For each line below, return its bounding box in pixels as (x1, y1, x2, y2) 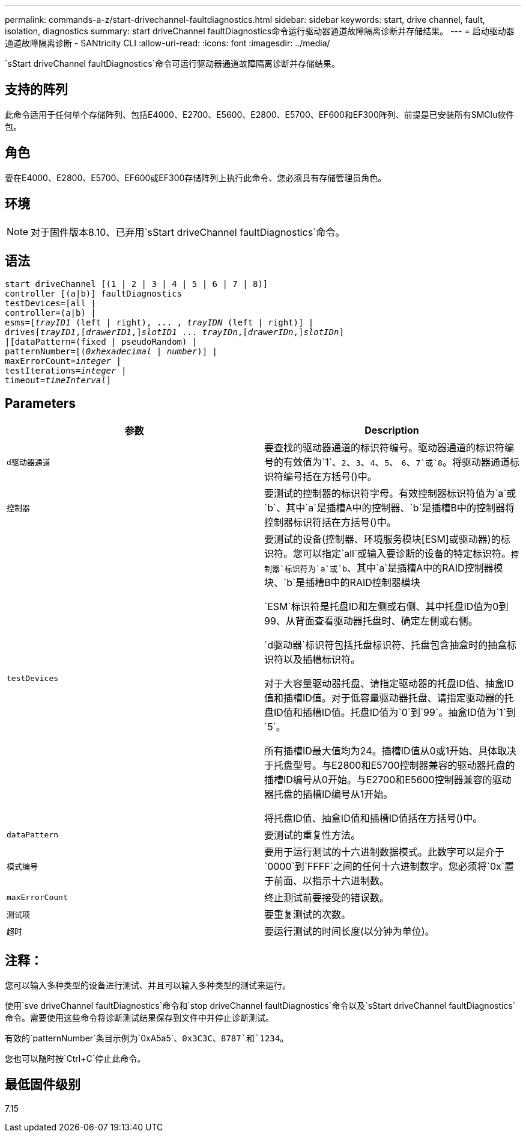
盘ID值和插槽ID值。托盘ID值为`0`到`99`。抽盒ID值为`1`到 (264, 706, 516, 719)
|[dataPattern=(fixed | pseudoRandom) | (5, 337, 198, 347)
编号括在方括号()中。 (283, 470, 377, 483)
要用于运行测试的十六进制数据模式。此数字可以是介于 (264, 846, 505, 858)
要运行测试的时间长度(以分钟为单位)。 (264, 925, 435, 938)
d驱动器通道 (7, 457, 50, 467)
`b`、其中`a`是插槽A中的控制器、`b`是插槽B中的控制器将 (264, 502, 515, 514)
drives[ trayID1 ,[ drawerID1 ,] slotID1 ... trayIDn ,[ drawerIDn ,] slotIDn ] (5, 327, 344, 337)
